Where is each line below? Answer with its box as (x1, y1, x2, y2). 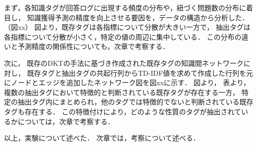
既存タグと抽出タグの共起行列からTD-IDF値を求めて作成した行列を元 (27, 67, 254, 78)
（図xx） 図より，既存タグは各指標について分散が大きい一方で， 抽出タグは (4, 22, 251, 32)
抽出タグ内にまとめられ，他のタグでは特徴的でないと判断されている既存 (17, 97, 254, 107)
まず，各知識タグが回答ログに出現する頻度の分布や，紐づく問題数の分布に (4, 2, 246, 12)
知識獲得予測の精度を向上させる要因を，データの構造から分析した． (27, 12, 249, 22)
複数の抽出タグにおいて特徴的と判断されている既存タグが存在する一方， (4, 87, 240, 97)
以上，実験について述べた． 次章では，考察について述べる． (4, 133, 200, 143)
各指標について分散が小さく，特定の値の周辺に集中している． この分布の (4, 31, 242, 42)
